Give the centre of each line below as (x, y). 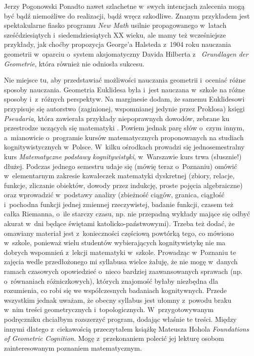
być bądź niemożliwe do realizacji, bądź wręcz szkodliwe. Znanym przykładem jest (127, 15)
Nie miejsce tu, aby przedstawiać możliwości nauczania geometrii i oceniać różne (125, 80)
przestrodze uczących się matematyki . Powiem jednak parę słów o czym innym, (124, 128)
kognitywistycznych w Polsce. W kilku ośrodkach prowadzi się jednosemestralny (124, 147)
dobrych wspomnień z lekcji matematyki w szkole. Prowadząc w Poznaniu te (120, 252)
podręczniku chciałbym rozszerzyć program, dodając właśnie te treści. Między (120, 319)
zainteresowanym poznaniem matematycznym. (73, 347)
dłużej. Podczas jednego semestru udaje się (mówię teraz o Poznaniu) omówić (121, 166)
